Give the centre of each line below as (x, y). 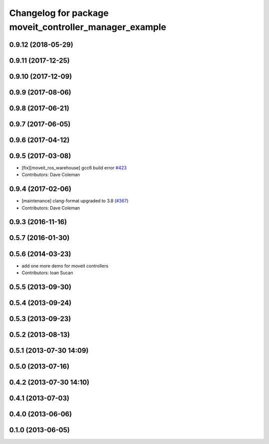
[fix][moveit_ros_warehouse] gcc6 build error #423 (74, 167)
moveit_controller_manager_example (88, 27)
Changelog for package (59, 13)
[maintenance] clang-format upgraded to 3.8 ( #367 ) (75, 201)
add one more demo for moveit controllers (65, 266)
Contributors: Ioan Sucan (47, 273)
